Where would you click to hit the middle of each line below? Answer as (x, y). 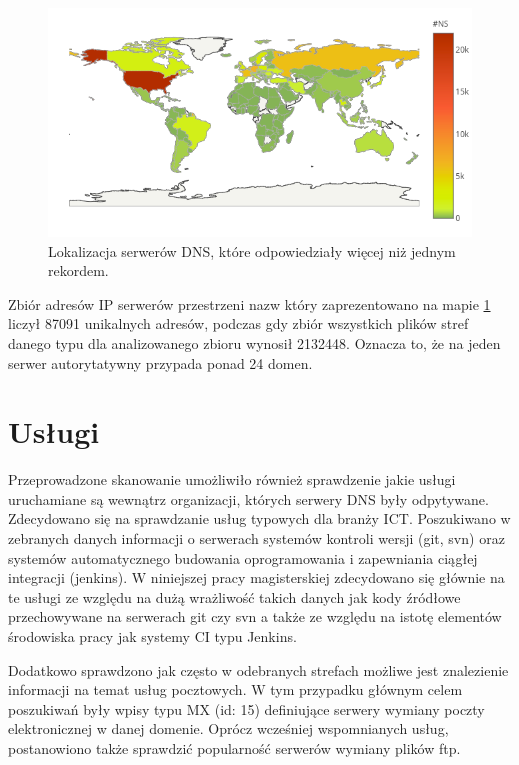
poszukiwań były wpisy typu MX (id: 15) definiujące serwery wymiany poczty (246, 708)
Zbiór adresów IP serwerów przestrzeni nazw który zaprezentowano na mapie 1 (249, 303)
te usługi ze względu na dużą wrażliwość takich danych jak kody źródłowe (234, 596)
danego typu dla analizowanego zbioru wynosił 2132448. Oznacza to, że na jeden (254, 342)
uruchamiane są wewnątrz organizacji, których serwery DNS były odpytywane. (248, 498)
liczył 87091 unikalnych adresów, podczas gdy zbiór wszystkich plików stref (238, 323)
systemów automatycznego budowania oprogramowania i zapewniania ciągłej (243, 557)
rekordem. (78, 270)
